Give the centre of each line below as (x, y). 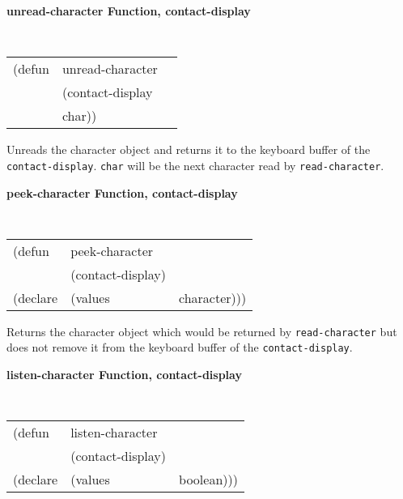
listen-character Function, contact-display (124, 375)
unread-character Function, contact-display (129, 11)
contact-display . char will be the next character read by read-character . (195, 165)
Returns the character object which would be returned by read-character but (202, 331)
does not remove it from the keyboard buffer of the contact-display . (180, 347)
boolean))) (208, 480)
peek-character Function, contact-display (122, 192)
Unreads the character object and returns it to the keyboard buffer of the (189, 149)
